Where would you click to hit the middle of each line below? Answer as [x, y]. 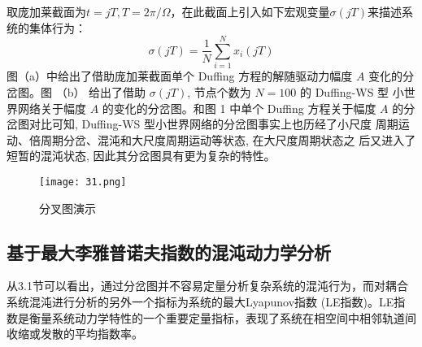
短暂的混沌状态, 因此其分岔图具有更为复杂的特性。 [141, 156]
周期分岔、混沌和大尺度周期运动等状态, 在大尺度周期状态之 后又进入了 [228, 139]
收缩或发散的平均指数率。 [75, 334]
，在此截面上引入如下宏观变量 [250, 11]
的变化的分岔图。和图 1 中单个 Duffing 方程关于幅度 [239, 108]
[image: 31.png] [83, 182]
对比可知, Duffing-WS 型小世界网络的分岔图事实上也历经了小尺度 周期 [213, 124]
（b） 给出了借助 [101, 91]
